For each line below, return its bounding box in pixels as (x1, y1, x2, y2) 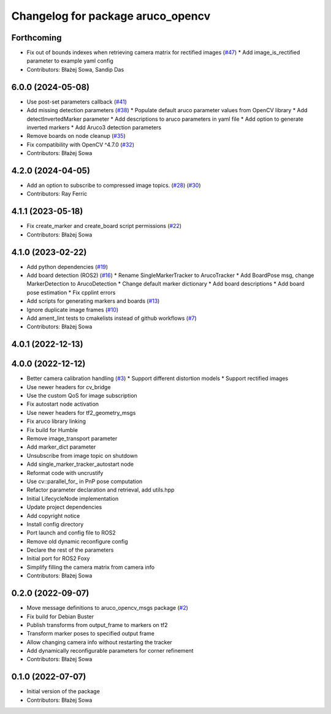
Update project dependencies (26, 503, 102, 511)
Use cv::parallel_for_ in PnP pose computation (26, 477, 143, 485)
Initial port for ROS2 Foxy (26, 555, 90, 562)
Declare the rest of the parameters (26, 546, 114, 554)
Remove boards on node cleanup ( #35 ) (26, 132, 126, 140)
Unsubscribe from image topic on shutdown (26, 452, 138, 459)
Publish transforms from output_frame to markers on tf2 (26, 621, 168, 628)
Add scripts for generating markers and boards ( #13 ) (26, 297, 160, 305)
